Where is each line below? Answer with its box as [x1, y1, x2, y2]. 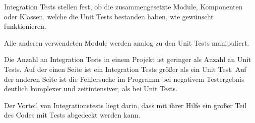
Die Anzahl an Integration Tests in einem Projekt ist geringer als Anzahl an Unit [4, 54, 251, 64]
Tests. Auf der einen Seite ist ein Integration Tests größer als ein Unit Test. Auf [4, 63, 247, 74]
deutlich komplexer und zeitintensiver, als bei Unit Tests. [4, 83, 178, 94]
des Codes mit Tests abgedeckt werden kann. [4, 110, 140, 120]
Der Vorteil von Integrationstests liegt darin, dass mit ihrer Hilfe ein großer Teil [4, 100, 247, 110]
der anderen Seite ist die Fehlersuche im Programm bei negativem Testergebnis [4, 73, 245, 84]
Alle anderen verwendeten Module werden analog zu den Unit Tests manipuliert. [4, 37, 249, 48]
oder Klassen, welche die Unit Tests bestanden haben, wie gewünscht [4, 11, 214, 21]
